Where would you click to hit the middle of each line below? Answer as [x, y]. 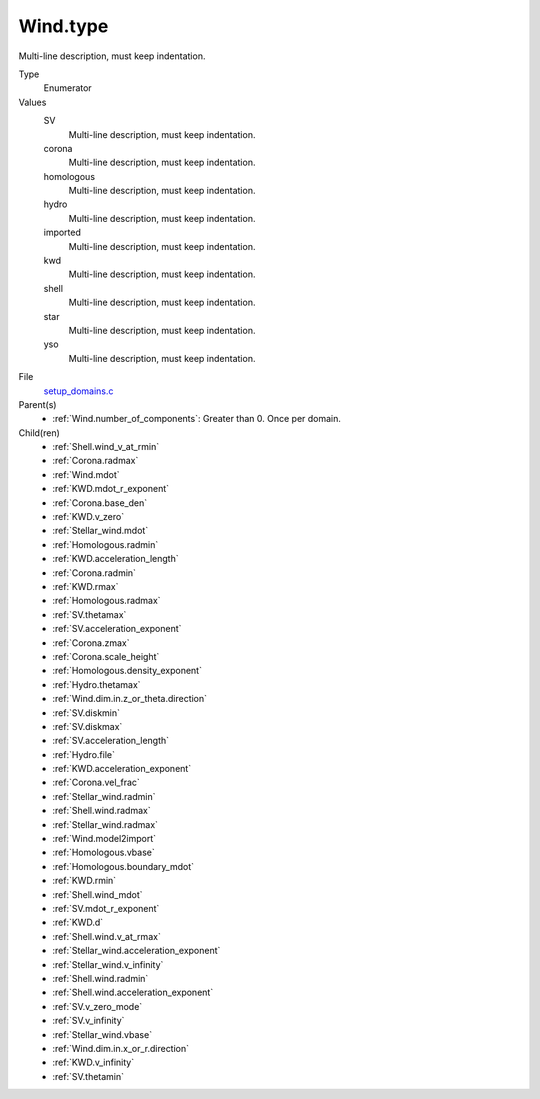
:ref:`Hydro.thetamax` [96, 684]
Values [32, 102]
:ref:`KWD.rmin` [84, 881]
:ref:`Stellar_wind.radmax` [105, 824]
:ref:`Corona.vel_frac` [96, 782]
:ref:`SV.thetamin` [88, 1076]
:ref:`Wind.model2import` [104, 839]
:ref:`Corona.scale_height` [106, 656]
